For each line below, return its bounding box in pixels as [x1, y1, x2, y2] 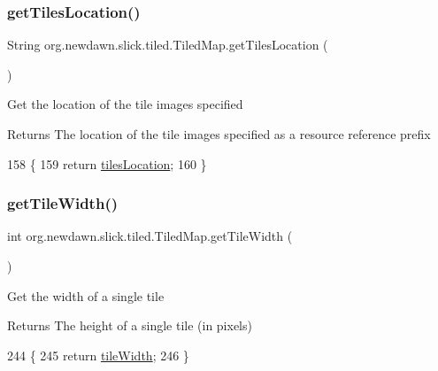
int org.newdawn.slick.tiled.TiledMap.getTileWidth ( [7, 227, 293, 245]
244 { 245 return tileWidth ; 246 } [7, 345, 189, 364]
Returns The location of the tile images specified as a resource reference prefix [7, 125, 431, 143]
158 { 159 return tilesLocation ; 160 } [7, 154, 207, 173]
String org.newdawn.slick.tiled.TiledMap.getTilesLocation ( [7, 35, 328, 54]
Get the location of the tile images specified [7, 95, 243, 113]
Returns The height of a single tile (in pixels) [7, 316, 252, 335]
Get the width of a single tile [7, 286, 165, 305]
